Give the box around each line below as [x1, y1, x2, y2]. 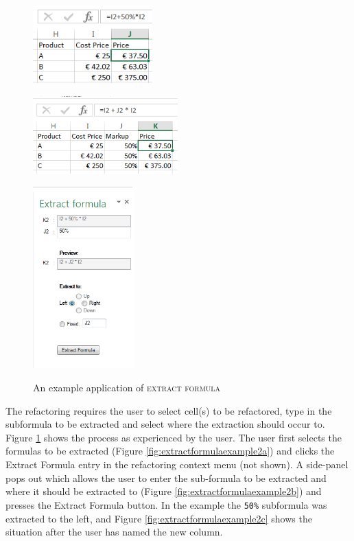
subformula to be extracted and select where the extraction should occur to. [5, 417, 325, 431]
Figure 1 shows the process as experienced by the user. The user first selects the [5, 430, 342, 444]
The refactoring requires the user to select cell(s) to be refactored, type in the [5, 403, 332, 417]
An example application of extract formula [33, 380, 221, 395]
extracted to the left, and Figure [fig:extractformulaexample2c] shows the [5, 511, 312, 525]
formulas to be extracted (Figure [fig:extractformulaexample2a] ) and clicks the [5, 444, 335, 458]
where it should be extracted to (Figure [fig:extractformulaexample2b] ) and [5, 484, 322, 498]
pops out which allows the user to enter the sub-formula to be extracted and [5, 470, 327, 485]
